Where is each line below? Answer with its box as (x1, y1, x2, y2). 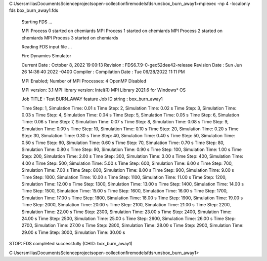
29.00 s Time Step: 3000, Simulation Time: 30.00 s (21, 229, 126, 235)
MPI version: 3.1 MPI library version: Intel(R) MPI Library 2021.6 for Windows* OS (21, 87, 186, 93)
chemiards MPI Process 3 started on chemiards (21, 35, 119, 40)
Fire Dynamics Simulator (21, 53, 72, 59)
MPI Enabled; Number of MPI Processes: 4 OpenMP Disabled (21, 78, 147, 84)
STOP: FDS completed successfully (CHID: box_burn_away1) (9, 241, 133, 247)
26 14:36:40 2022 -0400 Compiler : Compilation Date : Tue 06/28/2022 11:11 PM (21, 69, 185, 75)
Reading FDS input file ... (21, 43, 72, 49)
